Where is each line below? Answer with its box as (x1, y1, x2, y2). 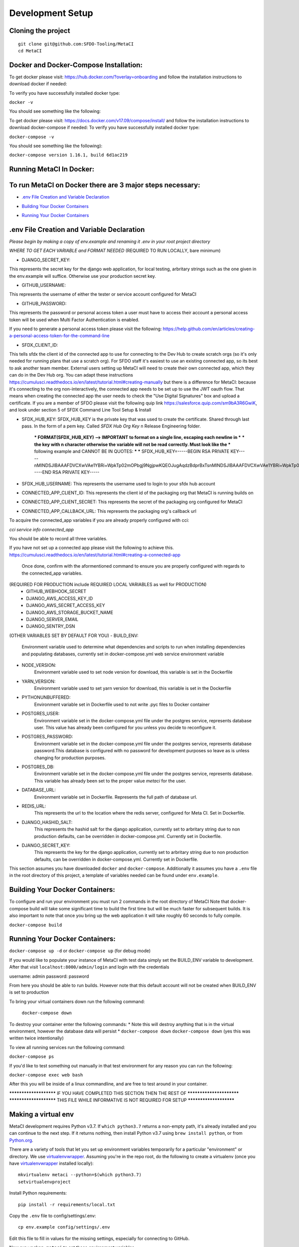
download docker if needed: (9, 81, 67, 87)
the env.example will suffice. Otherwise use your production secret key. (9, 273, 156, 279)
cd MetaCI (18, 48, 42, 53)
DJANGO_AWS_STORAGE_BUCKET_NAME (26, 609, 114, 616)
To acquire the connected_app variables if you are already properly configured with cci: (9, 517, 189, 523)
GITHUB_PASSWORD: (21, 300, 67, 306)
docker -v (9, 100, 33, 105)
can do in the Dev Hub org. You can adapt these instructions (9, 372, 133, 378)
